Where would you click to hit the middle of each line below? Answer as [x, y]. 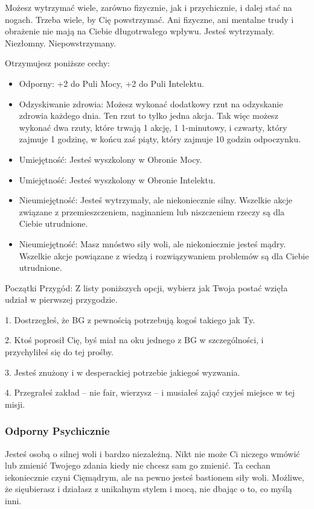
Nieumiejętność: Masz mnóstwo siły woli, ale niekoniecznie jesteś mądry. [152, 243]
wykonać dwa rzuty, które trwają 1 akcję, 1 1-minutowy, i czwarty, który [153, 127]
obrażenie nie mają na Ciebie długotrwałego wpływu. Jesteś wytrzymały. [140, 31]
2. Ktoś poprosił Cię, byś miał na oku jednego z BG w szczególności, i [134, 340]
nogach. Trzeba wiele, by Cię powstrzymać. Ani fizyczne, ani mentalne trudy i [149, 19]
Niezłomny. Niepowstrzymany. [61, 43]
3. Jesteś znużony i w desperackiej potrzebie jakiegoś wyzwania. [123, 372]
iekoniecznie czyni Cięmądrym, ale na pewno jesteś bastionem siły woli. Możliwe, [155, 477]
